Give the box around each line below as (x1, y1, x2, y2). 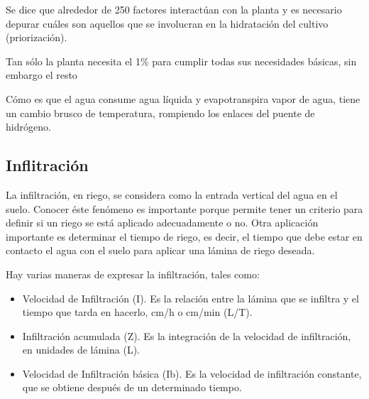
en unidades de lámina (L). (22, 342, 140, 357)
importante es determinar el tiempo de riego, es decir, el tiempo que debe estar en (6, 229, 363, 244)
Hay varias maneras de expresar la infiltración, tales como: (6, 266, 260, 281)
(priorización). (6, 30, 67, 45)
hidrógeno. (6, 119, 51, 134)
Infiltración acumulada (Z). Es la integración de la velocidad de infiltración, (22, 328, 351, 343)
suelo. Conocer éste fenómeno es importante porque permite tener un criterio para (6, 201, 363, 216)
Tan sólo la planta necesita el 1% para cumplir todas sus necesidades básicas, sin (6, 53, 357, 68)
